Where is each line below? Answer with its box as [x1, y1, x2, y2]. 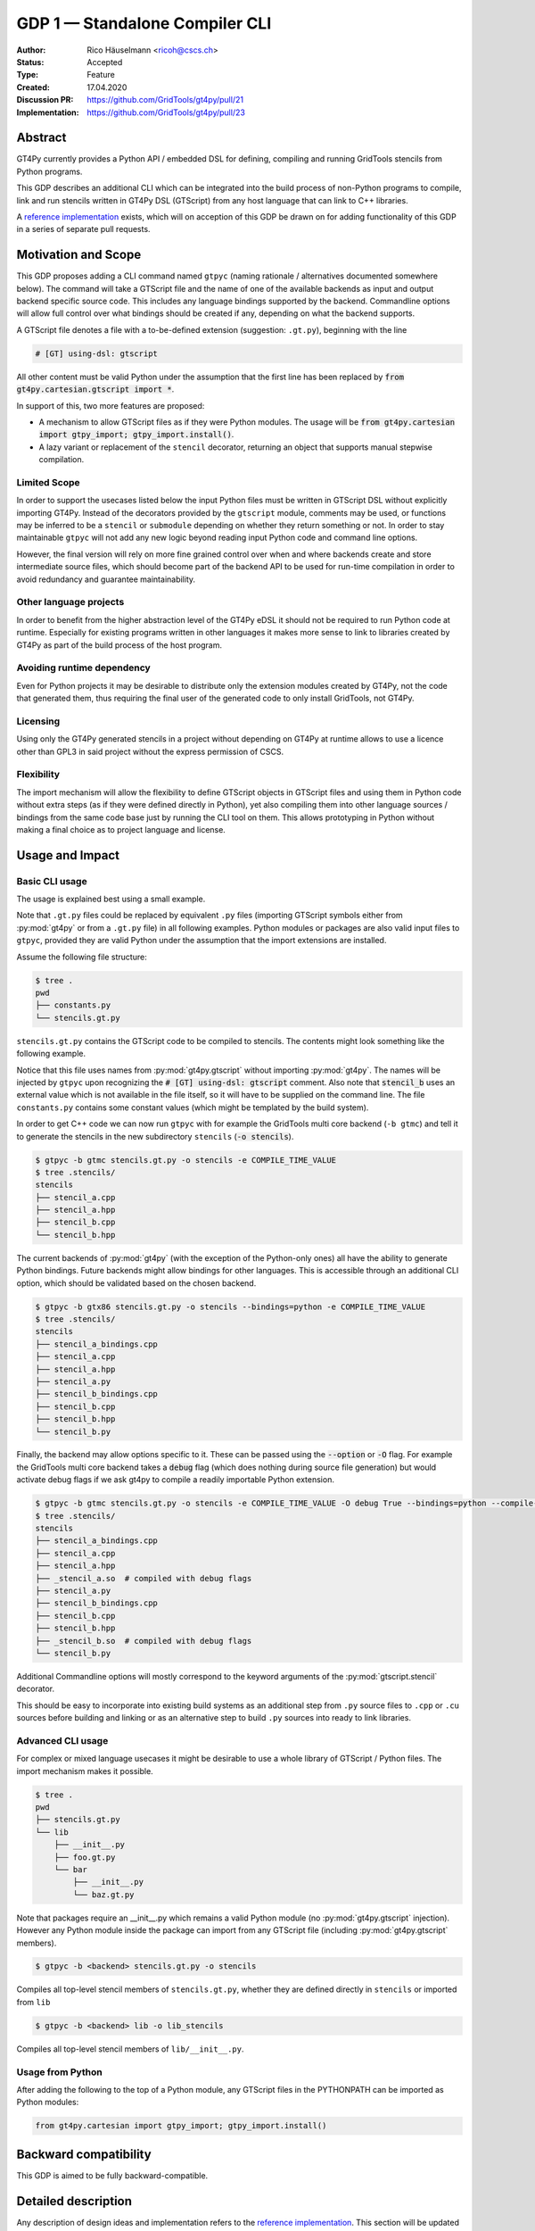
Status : [16, 56, 45, 67]
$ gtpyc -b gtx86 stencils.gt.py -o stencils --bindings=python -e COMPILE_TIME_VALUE [35, 1301, 426, 1312]
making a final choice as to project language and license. [16, 824, 226, 834]
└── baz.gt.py [72, 1889, 135, 1900]
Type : [16, 70, 39, 80]
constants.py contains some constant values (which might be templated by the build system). [16, 1102, 369, 1113]
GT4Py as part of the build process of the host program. [16, 639, 223, 651]
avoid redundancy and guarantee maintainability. [16, 574, 196, 585]
